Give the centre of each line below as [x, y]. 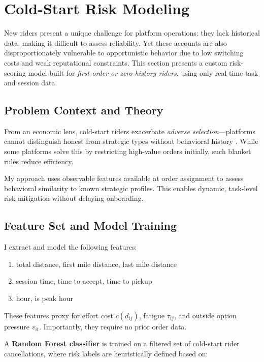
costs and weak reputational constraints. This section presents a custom [116, 62]
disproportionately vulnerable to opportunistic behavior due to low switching [124, 53]
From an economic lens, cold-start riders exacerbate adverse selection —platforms [130, 131]
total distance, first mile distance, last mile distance [96, 264]
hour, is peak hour [44, 298]
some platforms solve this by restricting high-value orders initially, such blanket [128, 151]
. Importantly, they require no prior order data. [113, 326]
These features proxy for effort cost [59, 315]
